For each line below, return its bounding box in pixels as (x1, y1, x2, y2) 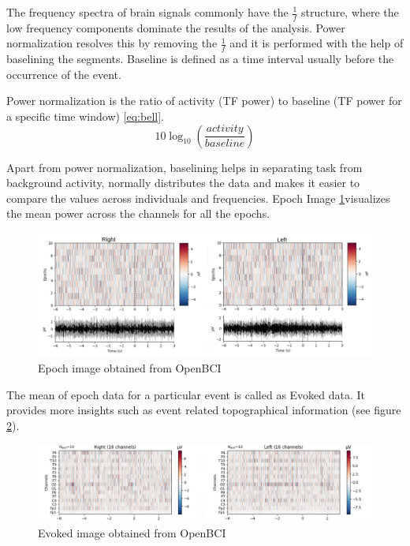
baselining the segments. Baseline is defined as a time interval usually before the (6, 50, 394, 67)
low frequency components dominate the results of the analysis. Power (6, 19, 345, 36)
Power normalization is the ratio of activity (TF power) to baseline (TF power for (6, 92, 402, 109)
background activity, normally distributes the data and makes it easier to (6, 174, 360, 191)
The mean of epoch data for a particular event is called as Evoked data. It (6, 386, 366, 402)
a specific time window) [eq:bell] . (6, 108, 164, 125)
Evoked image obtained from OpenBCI (38, 525, 226, 541)
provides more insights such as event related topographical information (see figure (6, 402, 401, 418)
